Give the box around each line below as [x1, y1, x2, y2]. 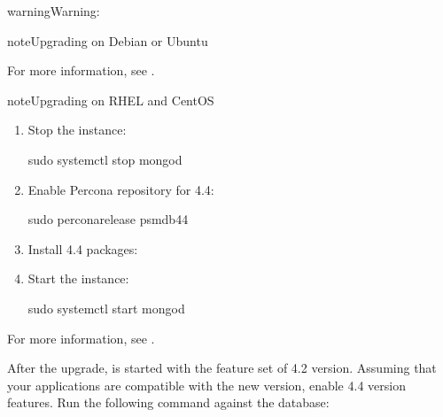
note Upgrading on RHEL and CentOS [7, 90, 214, 109]
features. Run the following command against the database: [7, 393, 330, 412]
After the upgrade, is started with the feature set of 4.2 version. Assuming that [7, 359, 437, 377]
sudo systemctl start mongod [27, 298, 185, 317]
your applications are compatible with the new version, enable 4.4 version [7, 375, 406, 394]
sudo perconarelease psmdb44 [27, 210, 189, 228]
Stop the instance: [27, 120, 127, 139]
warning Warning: [7, 2, 100, 19]
